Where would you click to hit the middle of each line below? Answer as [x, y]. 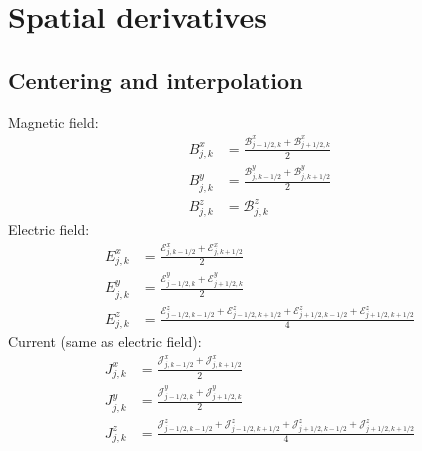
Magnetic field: [53, 121]
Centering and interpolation [155, 79]
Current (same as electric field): [105, 341]
